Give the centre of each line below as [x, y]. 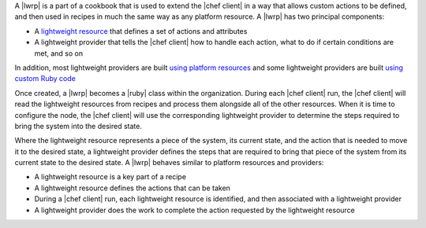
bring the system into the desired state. [78, 126]
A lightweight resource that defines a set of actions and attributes [141, 31]
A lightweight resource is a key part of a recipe [110, 177]
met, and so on [59, 53]
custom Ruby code [45, 79]
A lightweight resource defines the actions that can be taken [132, 188]
